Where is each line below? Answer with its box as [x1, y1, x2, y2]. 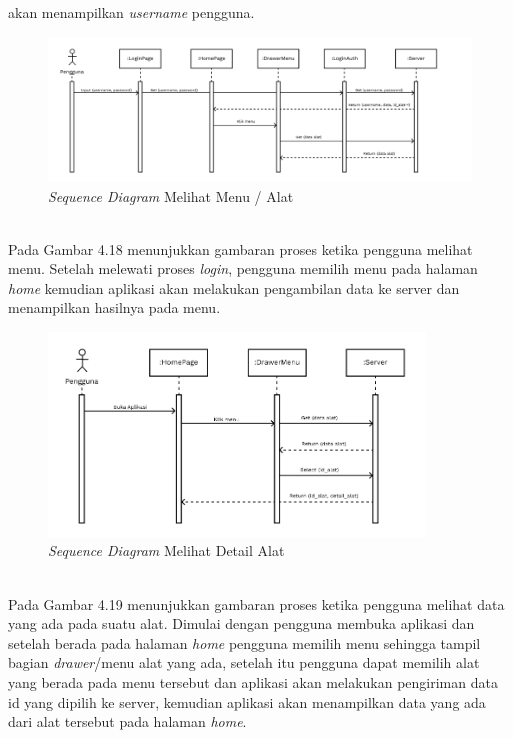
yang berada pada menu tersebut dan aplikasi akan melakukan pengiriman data [8, 672, 498, 692]
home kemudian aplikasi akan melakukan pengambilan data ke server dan [8, 277, 460, 298]
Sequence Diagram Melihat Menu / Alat [48, 185, 294, 206]
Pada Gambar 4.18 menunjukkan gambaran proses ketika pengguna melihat [8, 238, 473, 259]
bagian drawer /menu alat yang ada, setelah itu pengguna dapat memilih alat [8, 652, 480, 673]
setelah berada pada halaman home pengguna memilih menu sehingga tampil [8, 632, 481, 653]
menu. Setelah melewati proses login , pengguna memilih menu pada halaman [8, 258, 478, 279]
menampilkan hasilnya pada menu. [8, 297, 221, 318]
